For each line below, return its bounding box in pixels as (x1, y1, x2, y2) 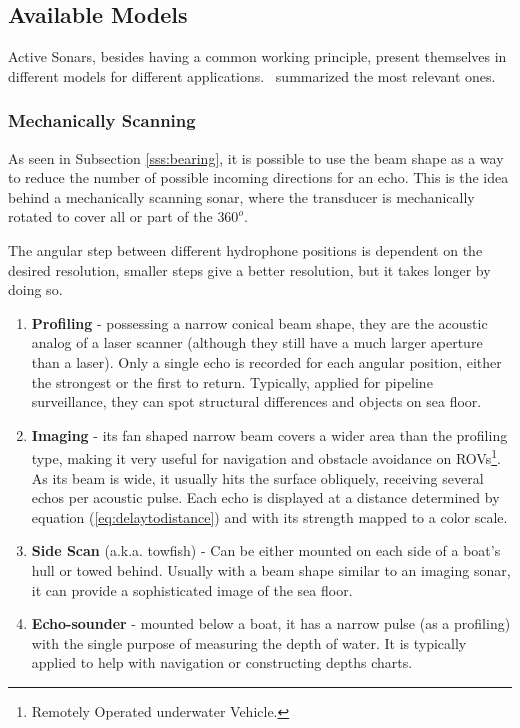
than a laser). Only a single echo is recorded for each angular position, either (31, 351, 502, 372)
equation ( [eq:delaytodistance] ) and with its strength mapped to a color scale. (31, 506, 508, 527)
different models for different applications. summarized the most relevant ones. (8, 65, 496, 86)
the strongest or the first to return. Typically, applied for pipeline (31, 371, 433, 392)
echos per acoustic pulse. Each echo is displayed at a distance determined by (31, 487, 500, 508)
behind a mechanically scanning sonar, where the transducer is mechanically (8, 186, 475, 207)
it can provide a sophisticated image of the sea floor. (31, 579, 353, 600)
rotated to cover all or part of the (8, 206, 213, 227)
